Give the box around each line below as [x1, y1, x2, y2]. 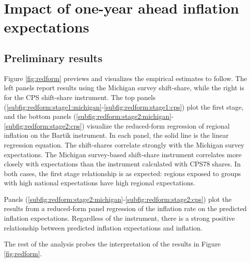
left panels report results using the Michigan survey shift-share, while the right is [4, 82, 244, 93]
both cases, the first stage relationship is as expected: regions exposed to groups [4, 168, 241, 178]
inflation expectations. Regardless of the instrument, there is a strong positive [4, 213, 235, 223]
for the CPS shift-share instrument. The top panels [4, 92, 156, 102]
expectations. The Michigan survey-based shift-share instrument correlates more [4, 149, 242, 159]
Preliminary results [4, 50, 103, 65]
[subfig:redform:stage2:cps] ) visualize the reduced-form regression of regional [4, 120, 230, 131]
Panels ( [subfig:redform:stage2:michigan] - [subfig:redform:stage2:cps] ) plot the [4, 194, 232, 204]
